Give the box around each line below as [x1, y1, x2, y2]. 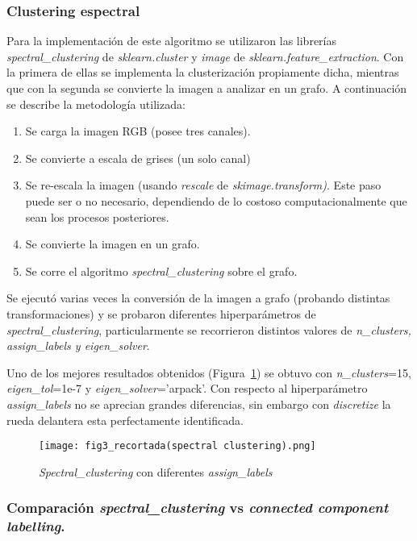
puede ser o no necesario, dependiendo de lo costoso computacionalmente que [25, 192, 407, 209]
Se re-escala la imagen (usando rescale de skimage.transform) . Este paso [25, 177, 382, 194]
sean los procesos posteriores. [25, 208, 169, 225]
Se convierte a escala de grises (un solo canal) [25, 149, 251, 166]
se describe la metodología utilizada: [6, 95, 186, 112]
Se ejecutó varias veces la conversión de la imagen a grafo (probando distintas [6, 289, 390, 306]
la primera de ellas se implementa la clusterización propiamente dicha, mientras [6, 64, 399, 81]
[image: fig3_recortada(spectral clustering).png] [39, 440, 316, 452]
